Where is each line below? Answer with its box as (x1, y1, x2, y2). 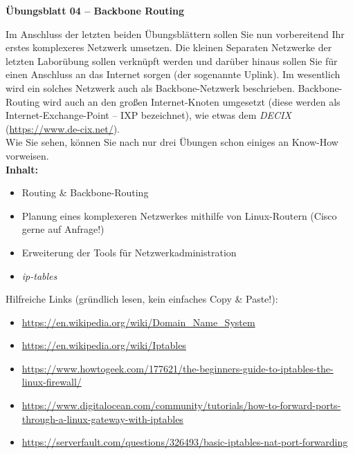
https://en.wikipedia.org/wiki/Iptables (21, 338, 186, 352)
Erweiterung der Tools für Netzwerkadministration (21, 245, 237, 259)
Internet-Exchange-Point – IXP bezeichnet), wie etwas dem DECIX (6, 108, 291, 122)
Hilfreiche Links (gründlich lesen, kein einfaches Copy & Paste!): (6, 292, 278, 306)
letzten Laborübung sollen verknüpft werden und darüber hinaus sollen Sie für (6, 53, 338, 68)
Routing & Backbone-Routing (21, 185, 149, 200)
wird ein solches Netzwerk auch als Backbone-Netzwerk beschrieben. (6, 80, 295, 95)
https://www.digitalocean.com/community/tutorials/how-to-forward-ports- (21, 398, 341, 413)
